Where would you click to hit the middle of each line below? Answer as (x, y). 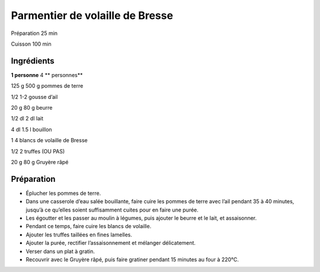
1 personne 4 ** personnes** (47, 75)
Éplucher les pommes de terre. (63, 193)
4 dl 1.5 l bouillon (32, 129)
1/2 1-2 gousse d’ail (34, 97)
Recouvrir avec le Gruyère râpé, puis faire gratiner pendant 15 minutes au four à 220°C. (132, 260)
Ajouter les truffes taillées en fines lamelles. (79, 235)
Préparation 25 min (34, 33)
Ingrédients (33, 61)
